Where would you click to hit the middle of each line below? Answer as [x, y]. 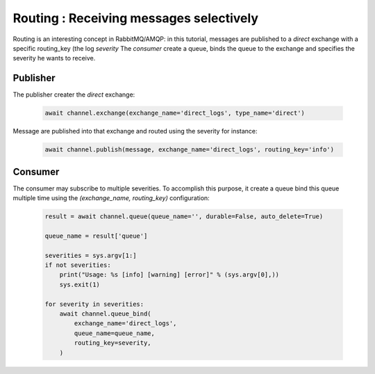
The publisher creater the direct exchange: [74, 95]
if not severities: [78, 265]
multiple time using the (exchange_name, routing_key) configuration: [111, 198]
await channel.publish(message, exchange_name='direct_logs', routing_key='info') [190, 150]
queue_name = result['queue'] [96, 236]
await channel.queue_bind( [106, 314]
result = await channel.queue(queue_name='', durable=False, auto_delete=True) [184, 217]
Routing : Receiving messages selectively [136, 18]
